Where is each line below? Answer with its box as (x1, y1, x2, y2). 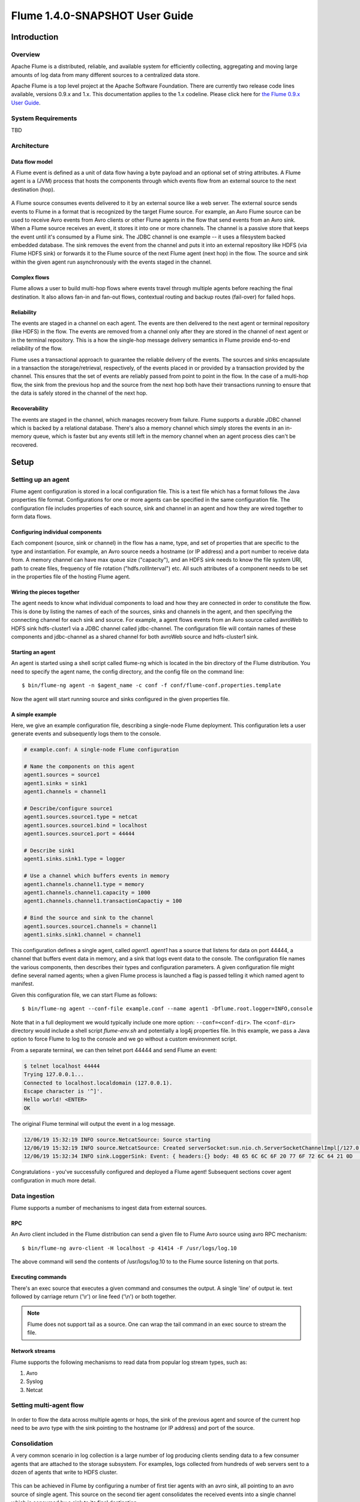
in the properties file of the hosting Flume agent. (11, 573, 131, 580)
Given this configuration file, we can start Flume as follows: (11, 991, 158, 999)
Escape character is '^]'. (23, 1087, 103, 1095)
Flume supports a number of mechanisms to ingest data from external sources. (11, 1204, 207, 1211)
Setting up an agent (11, 475, 70, 484)
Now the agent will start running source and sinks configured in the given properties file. (11, 695, 230, 702)
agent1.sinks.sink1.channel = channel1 (23, 931, 141, 938)
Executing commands (11, 1274, 67, 1281)
